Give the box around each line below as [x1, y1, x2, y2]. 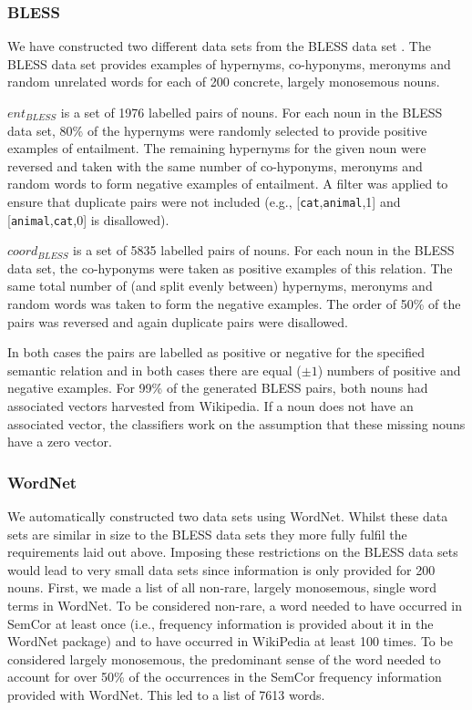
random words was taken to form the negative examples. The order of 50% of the [7, 294, 461, 314]
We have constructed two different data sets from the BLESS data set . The [7, 36, 431, 56]
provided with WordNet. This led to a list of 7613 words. [7, 684, 325, 704]
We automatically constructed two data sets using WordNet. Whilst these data [7, 507, 448, 526]
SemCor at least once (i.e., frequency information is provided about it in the [7, 613, 434, 633]
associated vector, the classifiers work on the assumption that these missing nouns [7, 414, 466, 433]
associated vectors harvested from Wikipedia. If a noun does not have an [7, 396, 414, 416]
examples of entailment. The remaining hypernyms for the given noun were [7, 139, 426, 158]
